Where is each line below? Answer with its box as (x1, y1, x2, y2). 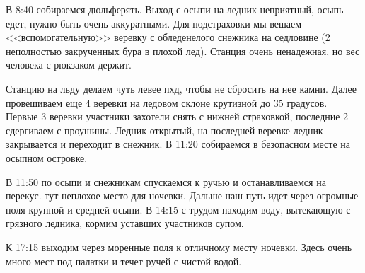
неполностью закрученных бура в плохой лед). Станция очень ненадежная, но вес (6, 43, 360, 58)
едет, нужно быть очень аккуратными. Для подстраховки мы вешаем (6, 16, 302, 30)
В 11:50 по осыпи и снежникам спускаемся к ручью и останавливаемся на (6, 174, 326, 189)
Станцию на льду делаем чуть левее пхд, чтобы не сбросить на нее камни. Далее (6, 81, 357, 95)
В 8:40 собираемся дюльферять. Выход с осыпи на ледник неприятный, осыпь (6, 2, 344, 16)
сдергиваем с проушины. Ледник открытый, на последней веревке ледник (6, 122, 323, 137)
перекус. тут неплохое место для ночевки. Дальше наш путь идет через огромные (6, 188, 359, 203)
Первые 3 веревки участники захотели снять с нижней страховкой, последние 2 (6, 109, 349, 124)
